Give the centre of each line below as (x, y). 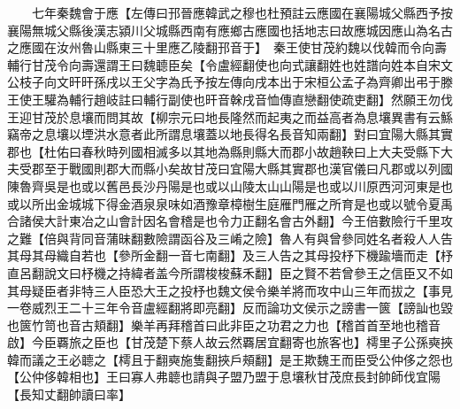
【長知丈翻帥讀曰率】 (69, 394)
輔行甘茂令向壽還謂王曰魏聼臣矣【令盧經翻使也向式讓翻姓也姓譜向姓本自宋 (224, 64)
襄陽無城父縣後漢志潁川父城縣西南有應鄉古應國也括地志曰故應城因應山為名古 (230, 30)
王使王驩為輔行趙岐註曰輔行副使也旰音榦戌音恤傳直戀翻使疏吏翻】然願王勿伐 (230, 99)
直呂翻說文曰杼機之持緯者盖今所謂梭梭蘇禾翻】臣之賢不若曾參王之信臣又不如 (230, 272)
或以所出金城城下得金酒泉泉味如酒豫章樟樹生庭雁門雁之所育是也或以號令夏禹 (230, 203)
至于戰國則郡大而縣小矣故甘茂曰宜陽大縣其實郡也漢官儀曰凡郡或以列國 (248, 169)
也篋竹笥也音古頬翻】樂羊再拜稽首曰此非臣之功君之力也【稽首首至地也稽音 (224, 324)
